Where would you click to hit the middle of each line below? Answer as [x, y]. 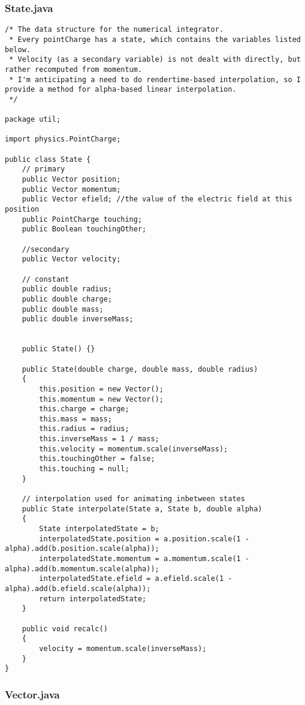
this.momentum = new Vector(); [101, 399]
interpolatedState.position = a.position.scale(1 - [144, 539]
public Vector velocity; [71, 259]
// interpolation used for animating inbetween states [133, 499]
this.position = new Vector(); [101, 389]
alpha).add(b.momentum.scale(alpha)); [82, 569]
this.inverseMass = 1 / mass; [99, 439]
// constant [46, 279]
